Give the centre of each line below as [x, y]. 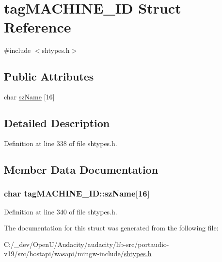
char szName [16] [29, 97]
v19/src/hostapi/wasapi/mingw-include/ [64, 254]
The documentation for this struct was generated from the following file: [111, 228]
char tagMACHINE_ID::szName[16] [77, 193]
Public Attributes [49, 76]
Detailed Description [57, 123]
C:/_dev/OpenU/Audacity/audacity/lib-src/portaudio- [87, 244]
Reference [38, 27]
